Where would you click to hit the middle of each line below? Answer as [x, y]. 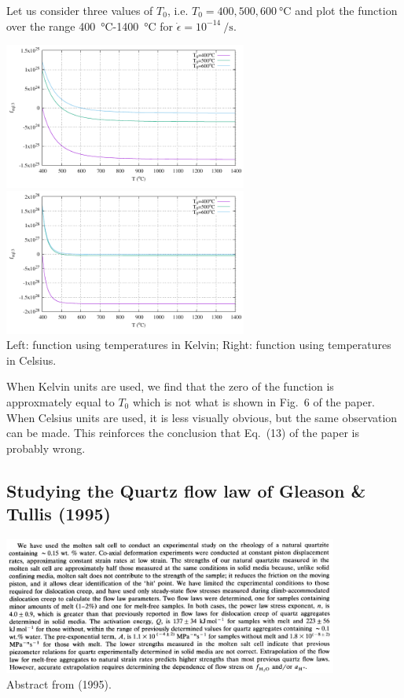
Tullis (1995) [59, 514]
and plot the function [346, 10]
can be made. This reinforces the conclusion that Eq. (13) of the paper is [183, 433]
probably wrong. [46, 448]
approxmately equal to [61, 401]
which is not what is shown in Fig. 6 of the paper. [254, 401]
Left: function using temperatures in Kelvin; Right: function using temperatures [199, 345]
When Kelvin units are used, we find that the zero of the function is [170, 386]
